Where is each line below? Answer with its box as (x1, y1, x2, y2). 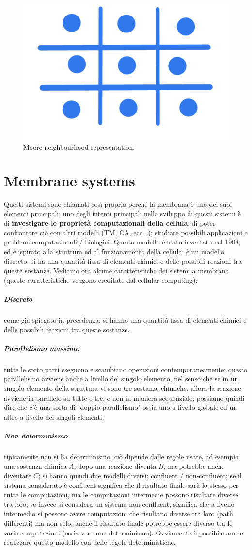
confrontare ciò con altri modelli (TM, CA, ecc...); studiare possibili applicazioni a (4, 227, 248, 237)
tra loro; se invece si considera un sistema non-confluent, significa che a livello (4, 499, 235, 509)
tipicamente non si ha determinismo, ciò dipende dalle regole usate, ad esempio (4, 451, 239, 461)
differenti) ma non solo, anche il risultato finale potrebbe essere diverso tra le (4, 518, 233, 528)
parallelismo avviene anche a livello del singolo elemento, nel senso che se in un (4, 373, 238, 384)
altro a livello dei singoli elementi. (4, 411, 104, 421)
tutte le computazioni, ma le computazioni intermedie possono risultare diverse (4, 489, 238, 500)
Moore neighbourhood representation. (23, 142, 135, 152)
